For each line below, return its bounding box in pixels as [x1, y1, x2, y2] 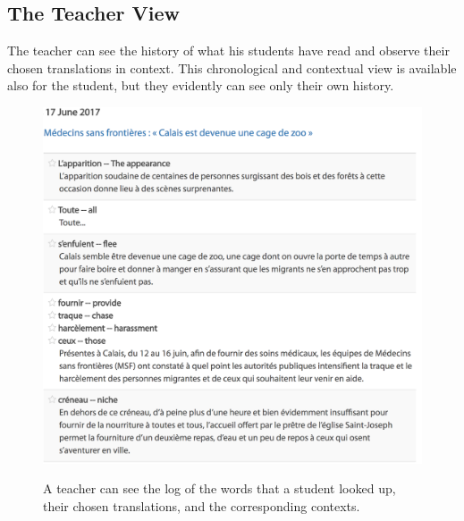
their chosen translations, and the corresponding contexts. [43, 496, 360, 515]
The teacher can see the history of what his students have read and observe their [7, 41, 450, 60]
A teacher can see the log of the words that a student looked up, [43, 479, 396, 498]
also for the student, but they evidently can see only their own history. [7, 76, 394, 95]
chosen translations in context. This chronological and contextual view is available [7, 58, 457, 77]
